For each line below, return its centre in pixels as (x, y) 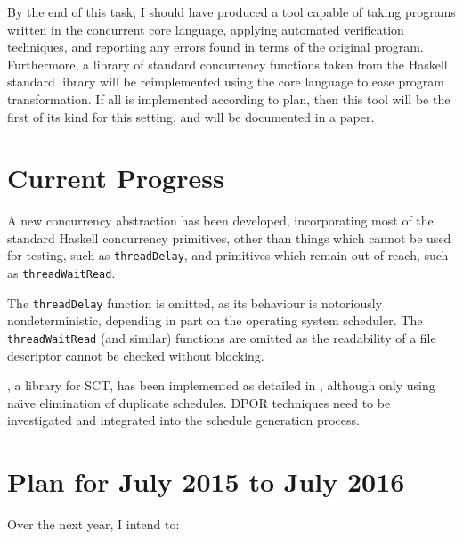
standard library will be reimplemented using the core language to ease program (226, 82)
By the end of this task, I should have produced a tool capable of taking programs (231, 12)
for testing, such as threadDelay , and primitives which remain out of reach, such (228, 255)
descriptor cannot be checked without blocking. (136, 355)
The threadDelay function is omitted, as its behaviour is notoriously (195, 302)
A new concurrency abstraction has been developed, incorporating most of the (220, 220)
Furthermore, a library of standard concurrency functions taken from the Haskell (227, 64)
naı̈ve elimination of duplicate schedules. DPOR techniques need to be (199, 402)
